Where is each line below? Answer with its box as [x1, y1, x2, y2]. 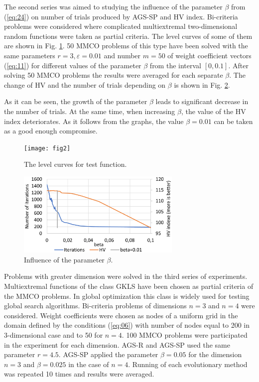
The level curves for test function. [24, 159, 127, 169]
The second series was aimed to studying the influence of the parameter [4, 1, 223, 11]
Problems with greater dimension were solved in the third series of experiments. [4, 271, 248, 281]
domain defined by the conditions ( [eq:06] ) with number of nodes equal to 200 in [4, 320, 250, 330]
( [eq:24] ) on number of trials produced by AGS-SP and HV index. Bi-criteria [4, 11, 238, 21]
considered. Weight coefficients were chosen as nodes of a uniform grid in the [4, 310, 238, 320]
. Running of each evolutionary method [128, 359, 248, 369]
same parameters [4, 50, 55, 60]
